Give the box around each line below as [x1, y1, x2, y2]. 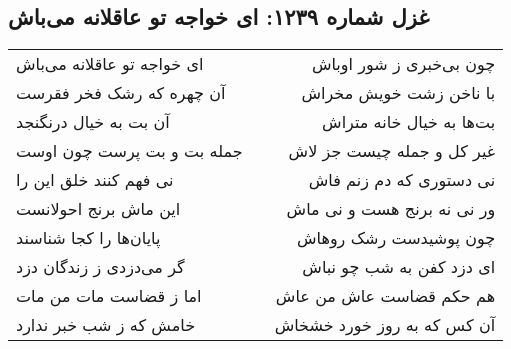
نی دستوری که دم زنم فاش [308, 168, 496, 192]
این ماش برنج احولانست [16, 197, 181, 221]
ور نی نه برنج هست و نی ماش [286, 197, 496, 221]
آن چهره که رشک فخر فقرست [16, 81, 226, 105]
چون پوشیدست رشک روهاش [297, 226, 496, 250]
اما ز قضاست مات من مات [16, 284, 202, 308]
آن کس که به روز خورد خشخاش [274, 313, 496, 337]
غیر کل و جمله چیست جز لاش [288, 139, 496, 163]
